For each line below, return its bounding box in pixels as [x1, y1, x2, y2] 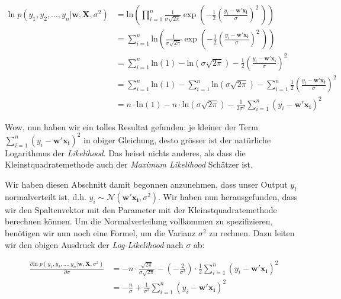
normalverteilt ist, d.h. [5, 190, 86, 202]
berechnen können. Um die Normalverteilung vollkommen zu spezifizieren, [5, 215, 273, 227]
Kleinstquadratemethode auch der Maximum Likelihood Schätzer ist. [5, 158, 253, 171]
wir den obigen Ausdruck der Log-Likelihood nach [5, 238, 184, 250]
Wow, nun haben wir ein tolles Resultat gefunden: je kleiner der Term [5, 120, 258, 133]
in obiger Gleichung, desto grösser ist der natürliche [83, 133, 271, 146]
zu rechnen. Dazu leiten [209, 226, 295, 239]
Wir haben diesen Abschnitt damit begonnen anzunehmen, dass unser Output [5, 178, 288, 190]
